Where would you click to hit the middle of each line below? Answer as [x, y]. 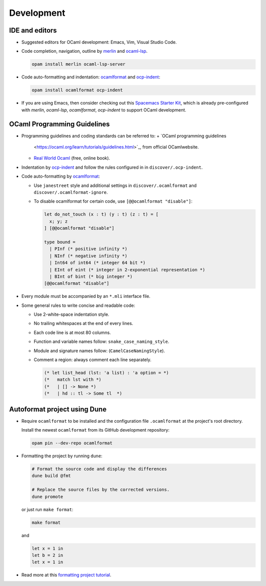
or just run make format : [47, 509]
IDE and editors [33, 30]
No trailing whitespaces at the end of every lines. [83, 324]
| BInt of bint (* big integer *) [91, 276]
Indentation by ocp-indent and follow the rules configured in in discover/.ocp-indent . [112, 167]
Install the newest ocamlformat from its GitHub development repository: [96, 430]
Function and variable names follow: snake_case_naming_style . [101, 342]
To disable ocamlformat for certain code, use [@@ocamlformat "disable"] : [113, 201]
